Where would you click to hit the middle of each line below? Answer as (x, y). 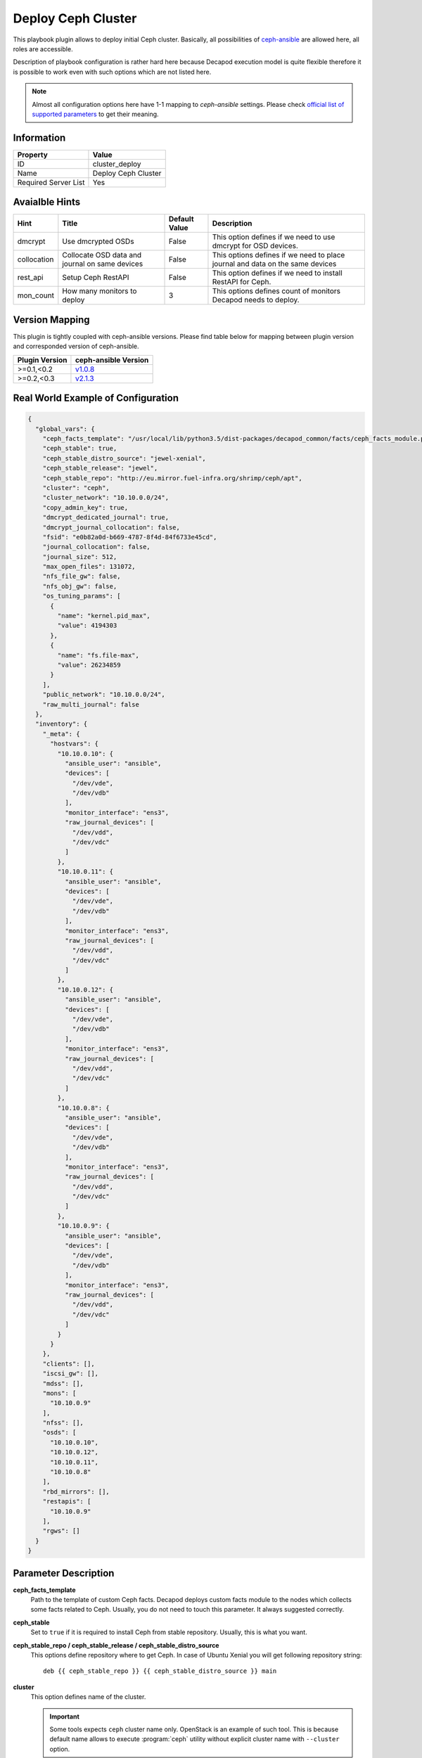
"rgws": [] (61, 1531)
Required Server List (51, 182)
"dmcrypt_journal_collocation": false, (111, 527)
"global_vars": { (65, 429)
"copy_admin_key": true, (85, 507)
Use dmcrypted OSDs (98, 241)
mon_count (36, 295)
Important (65, 1717)
